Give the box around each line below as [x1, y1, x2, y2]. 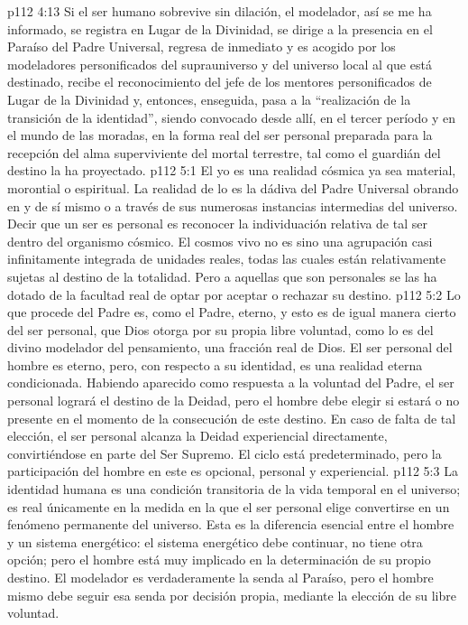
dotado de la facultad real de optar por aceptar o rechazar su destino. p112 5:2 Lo [7, 285, 461, 303]
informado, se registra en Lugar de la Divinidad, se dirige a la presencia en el [7, 19, 433, 38]
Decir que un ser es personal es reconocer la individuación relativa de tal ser [7, 214, 427, 233]
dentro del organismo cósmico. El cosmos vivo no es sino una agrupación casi [7, 231, 433, 250]
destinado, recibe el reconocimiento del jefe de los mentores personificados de [7, 72, 432, 91]
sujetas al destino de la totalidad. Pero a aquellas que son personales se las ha [7, 266, 437, 285]
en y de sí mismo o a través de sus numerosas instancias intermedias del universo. [7, 196, 458, 215]
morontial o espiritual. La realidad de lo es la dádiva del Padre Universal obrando [7, 178, 459, 197]
